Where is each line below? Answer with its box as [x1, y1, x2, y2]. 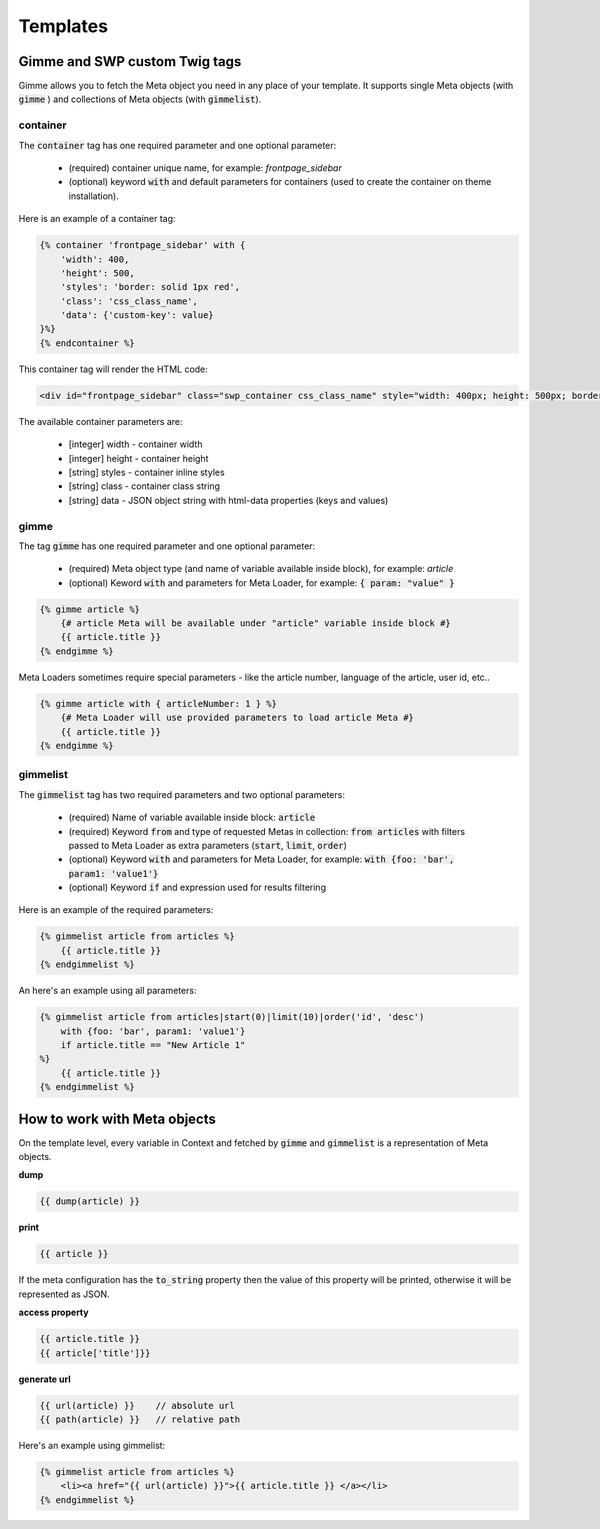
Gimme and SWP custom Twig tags [18, 53, 242, 70]
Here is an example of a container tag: [18, 213, 176, 225]
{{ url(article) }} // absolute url [39, 1400, 235, 1411]
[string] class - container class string [68, 480, 220, 492]
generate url [18, 1373, 71, 1385]
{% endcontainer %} [39, 337, 135, 349]
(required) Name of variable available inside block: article [68, 811, 316, 824]
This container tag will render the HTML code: [18, 363, 209, 375]
